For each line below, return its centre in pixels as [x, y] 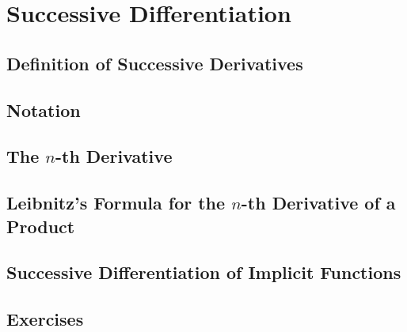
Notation [44, 109]
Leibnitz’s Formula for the [116, 203]
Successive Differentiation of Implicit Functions [204, 272]
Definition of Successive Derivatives [155, 63]
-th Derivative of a [318, 203]
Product [41, 226]
